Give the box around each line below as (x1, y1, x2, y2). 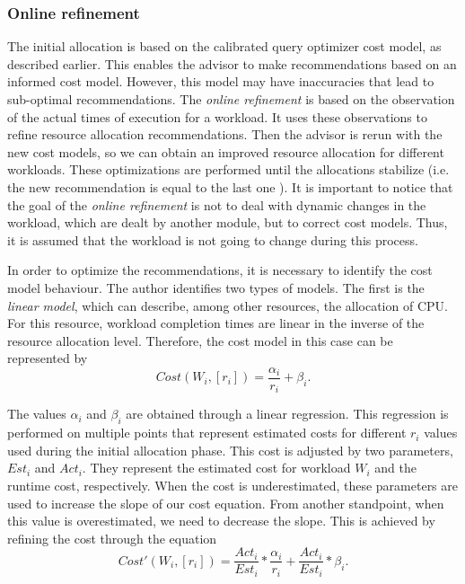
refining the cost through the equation (7, 528, 217, 547)
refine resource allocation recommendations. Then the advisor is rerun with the (7, 125, 443, 144)
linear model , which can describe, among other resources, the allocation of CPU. (7, 296, 448, 314)
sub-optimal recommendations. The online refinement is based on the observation (7, 90, 455, 108)
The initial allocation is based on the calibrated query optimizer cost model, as (7, 37, 442, 56)
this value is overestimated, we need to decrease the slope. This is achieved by (7, 511, 435, 530)
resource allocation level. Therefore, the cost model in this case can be (7, 331, 393, 350)
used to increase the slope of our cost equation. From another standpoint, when (7, 493, 444, 512)
